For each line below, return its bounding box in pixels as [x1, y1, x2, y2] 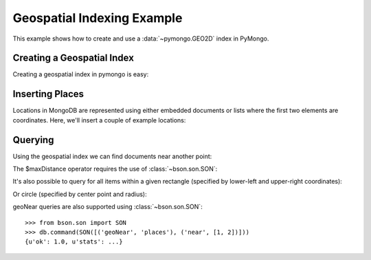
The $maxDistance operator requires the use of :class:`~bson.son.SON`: [12, 165, 218, 173]
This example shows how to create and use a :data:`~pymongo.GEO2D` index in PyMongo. [12, 34, 269, 43]
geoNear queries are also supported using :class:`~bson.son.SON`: [12, 203, 203, 211]
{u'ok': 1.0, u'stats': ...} [25, 238, 123, 246]
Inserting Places [12, 88, 85, 100]
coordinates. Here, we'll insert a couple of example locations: [12, 116, 186, 124]
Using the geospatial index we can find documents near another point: [12, 152, 212, 160]
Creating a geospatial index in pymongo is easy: [12, 70, 149, 78]
